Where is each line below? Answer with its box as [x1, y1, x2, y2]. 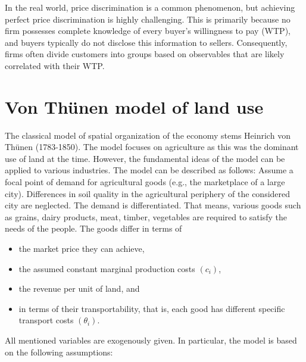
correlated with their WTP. [5, 59, 105, 71]
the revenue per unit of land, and [18, 282, 140, 295]
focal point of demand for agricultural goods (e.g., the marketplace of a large [5, 176, 285, 188]
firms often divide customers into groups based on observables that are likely [5, 48, 285, 60]
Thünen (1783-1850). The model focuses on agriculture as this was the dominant [5, 141, 299, 153]
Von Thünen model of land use [5, 94, 264, 118]
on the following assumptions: [5, 345, 113, 358]
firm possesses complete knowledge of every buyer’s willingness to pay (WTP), [5, 24, 291, 37]
